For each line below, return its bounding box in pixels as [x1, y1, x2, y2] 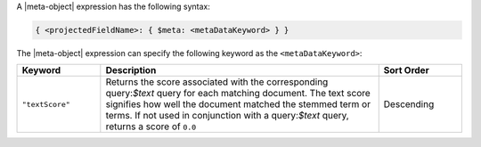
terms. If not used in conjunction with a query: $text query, [105, 110, 349, 122]
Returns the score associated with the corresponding [105, 76, 329, 88]
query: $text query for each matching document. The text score [105, 87, 371, 100]
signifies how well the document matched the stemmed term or [105, 98, 371, 110]
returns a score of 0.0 [105, 120, 197, 133]
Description [105, 64, 157, 77]
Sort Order [383, 64, 429, 77]
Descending [383, 98, 435, 110]
